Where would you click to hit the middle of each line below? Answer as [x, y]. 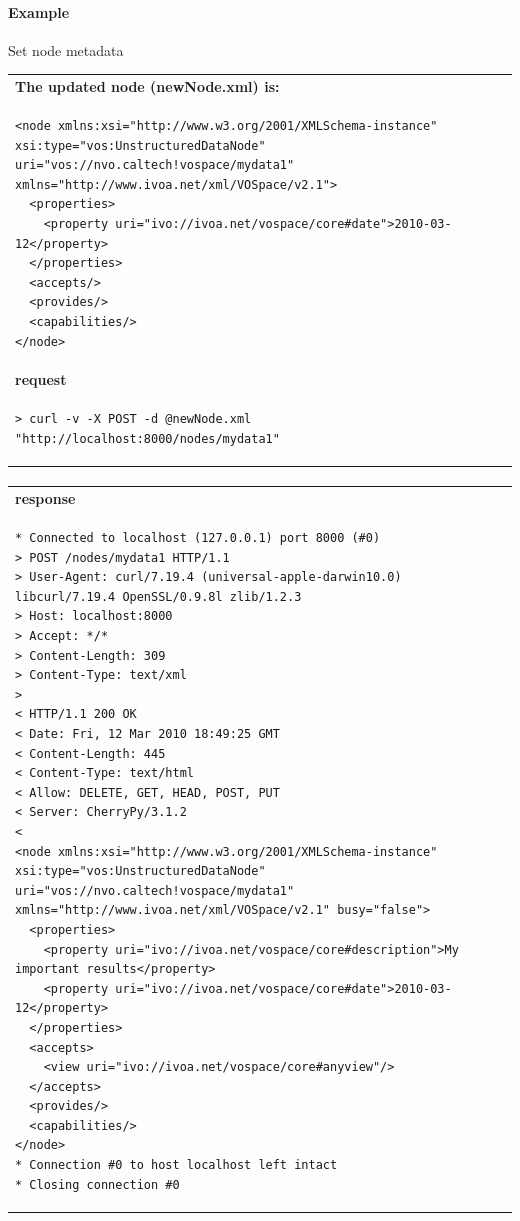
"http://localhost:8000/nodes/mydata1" [147, 438]
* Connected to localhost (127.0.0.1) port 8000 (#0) [198, 538]
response [45, 498]
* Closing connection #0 [97, 1184]
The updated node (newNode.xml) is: [147, 86]
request [41, 379]
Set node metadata [66, 49]
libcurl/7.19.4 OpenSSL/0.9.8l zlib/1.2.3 [158, 596]
